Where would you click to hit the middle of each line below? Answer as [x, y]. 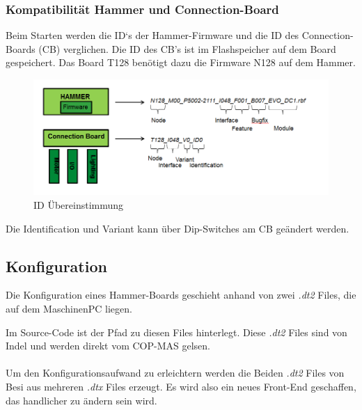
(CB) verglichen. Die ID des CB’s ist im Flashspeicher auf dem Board [187, 48]
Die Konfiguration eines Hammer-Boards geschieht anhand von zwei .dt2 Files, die [181, 295]
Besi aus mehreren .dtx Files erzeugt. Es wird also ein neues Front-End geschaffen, [181, 386]
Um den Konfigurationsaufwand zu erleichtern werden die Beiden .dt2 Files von [175, 373]
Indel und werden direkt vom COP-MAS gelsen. [108, 346]
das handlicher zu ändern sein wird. [81, 400]
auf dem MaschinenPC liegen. [69, 308]
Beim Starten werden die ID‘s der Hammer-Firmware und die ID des [152, 35]
